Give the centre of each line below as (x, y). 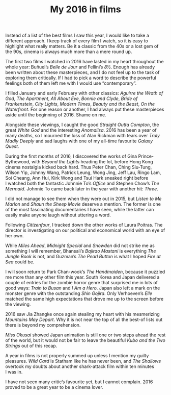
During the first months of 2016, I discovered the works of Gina (71, 156)
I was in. (14, 372)
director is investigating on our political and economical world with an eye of (85, 230)
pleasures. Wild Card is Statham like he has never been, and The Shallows (83, 361)
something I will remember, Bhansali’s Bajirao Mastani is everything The (81, 251)
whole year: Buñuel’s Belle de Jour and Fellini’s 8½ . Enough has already (80, 67)
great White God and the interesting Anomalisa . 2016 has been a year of (81, 130)
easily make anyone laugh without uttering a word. (58, 215)
